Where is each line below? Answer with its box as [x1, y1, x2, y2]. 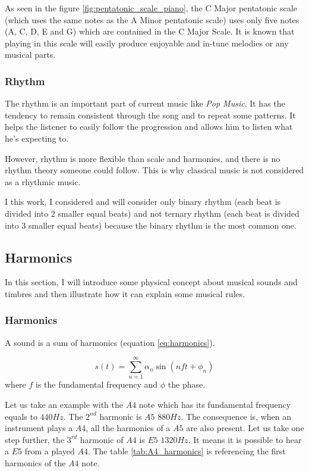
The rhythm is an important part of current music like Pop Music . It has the [5, 97, 285, 110]
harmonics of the [5, 457, 66, 469]
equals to [5, 410, 37, 422]
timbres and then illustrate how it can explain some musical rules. [5, 287, 245, 300]
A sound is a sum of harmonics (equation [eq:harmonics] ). [5, 336, 215, 348]
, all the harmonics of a [86, 422, 171, 434]
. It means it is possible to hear [188, 433, 302, 445]
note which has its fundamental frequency [138, 398, 291, 411]
